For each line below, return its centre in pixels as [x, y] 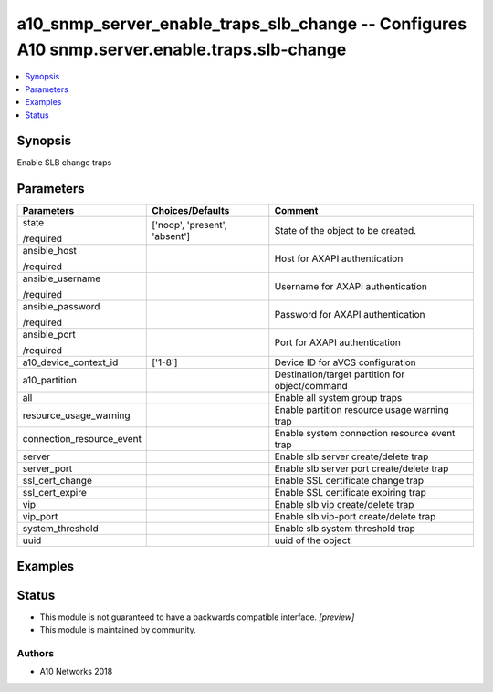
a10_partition [50, 381]
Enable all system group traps [338, 398]
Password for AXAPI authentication [350, 315]
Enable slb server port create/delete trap [362, 468]
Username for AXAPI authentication [351, 287]
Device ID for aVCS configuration [346, 362]
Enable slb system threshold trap [345, 529]
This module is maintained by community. [118, 630]
